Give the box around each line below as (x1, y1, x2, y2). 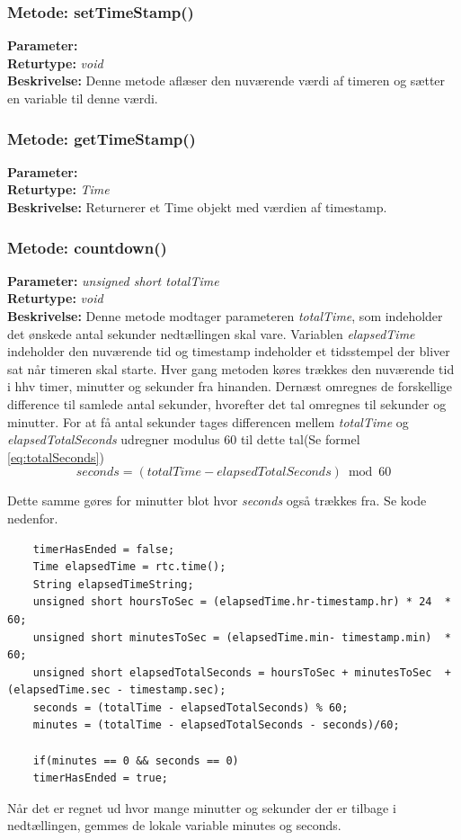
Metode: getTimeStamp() (7, 127, 196, 149)
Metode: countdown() (7, 236, 167, 258)
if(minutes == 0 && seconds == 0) (32, 754, 239, 767)
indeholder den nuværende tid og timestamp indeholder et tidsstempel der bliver (7, 342, 450, 361)
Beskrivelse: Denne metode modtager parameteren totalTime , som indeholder (7, 307, 443, 325)
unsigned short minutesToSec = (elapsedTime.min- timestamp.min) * (32, 630, 451, 644)
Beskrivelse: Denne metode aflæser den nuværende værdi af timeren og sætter (7, 71, 446, 90)
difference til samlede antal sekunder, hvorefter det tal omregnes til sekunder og (7, 394, 447, 413)
